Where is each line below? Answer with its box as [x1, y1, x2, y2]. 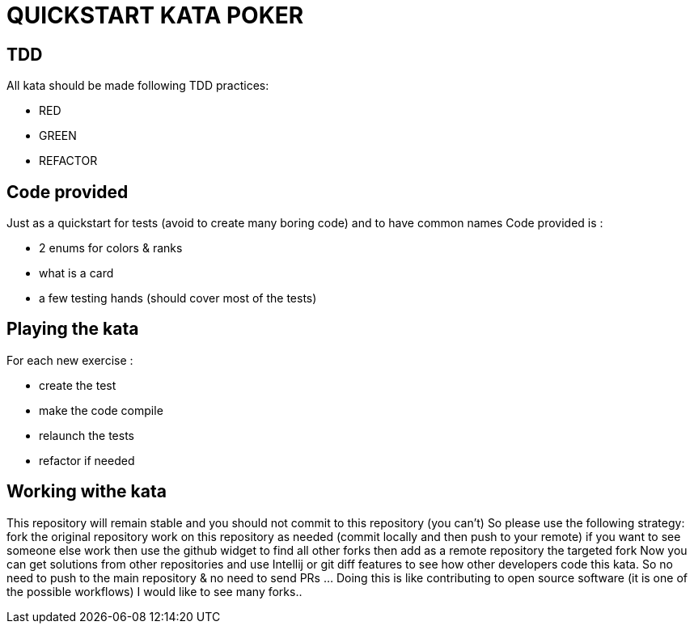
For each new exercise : [6, 353, 133, 367]
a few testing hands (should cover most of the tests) [39, 291, 317, 306]
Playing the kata [6, 319, 139, 340]
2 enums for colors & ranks [39, 241, 183, 256]
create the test [39, 378, 116, 392]
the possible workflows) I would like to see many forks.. [6, 584, 303, 598]
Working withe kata [6, 481, 167, 502]
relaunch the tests [39, 428, 135, 442]
